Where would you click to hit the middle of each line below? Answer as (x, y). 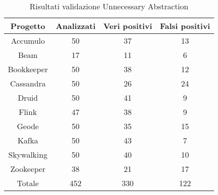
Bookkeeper (28, 69)
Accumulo (28, 41)
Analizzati (76, 26)
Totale (28, 183)
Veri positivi (128, 26)
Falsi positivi (185, 26)
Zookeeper (28, 169)
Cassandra (28, 83)
